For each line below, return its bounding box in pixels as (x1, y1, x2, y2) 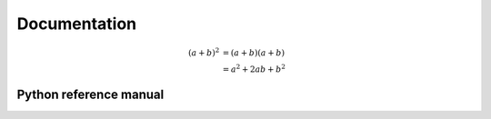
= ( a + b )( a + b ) (222, 48, 286, 58)
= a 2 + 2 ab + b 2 (222, 63, 286, 74)
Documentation (16, 14, 137, 34)
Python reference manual (16, 87, 165, 103)
